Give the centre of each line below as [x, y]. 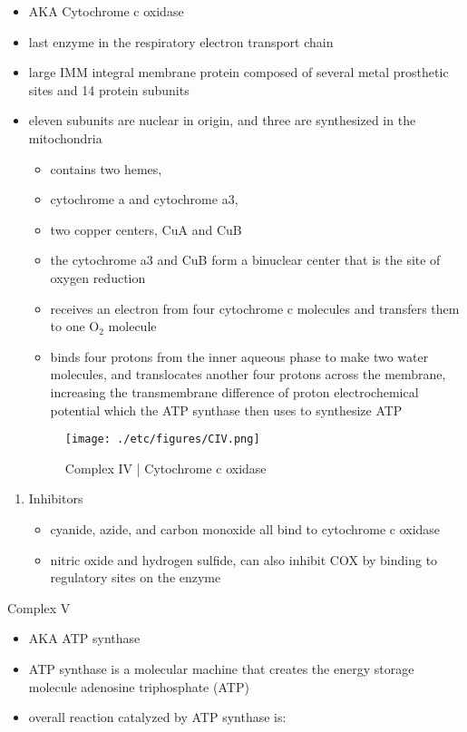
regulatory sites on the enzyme [136, 577]
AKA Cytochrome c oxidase [106, 11]
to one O [75, 326]
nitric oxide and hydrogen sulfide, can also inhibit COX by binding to [244, 559]
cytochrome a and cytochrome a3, [144, 199]
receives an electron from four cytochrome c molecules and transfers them [255, 308]
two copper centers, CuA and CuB [146, 229]
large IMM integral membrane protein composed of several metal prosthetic [238, 72]
